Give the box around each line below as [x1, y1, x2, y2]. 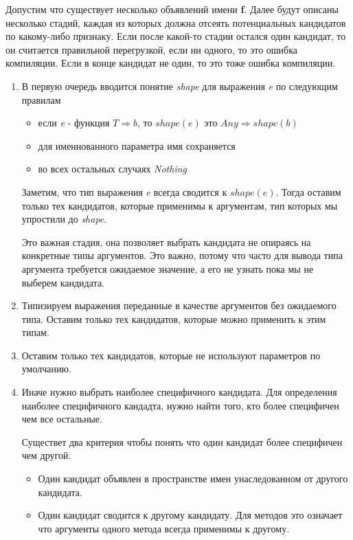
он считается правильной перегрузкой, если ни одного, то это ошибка [5, 42, 298, 56]
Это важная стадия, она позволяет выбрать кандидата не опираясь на [21, 234, 311, 249]
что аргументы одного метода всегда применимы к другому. [38, 521, 290, 535]
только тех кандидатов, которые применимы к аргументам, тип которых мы [21, 198, 338, 212]
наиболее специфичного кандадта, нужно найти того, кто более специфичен [21, 398, 339, 412]
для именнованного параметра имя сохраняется [38, 138, 236, 153]
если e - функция [38, 115, 110, 130]
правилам [21, 92, 61, 106]
